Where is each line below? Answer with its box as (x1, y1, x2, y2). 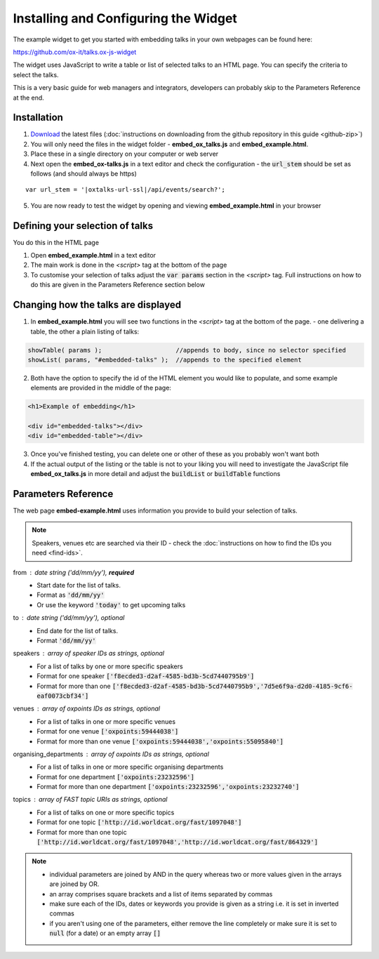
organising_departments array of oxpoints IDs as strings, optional (13, 750, 210, 758)
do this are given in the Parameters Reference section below (30, 281, 205, 289)
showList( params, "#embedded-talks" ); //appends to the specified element (27, 355, 302, 364)
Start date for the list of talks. (36, 581, 121, 590)
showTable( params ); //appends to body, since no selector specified (27, 346, 347, 354)
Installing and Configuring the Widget (13, 11, 238, 26)
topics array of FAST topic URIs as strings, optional (13, 795, 168, 804)
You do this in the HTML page (13, 238, 100, 246)
